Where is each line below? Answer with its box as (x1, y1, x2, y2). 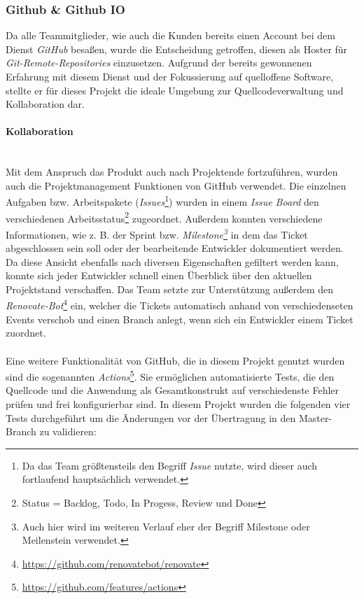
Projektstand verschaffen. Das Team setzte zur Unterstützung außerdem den (6, 281, 333, 296)
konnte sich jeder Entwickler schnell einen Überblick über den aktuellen (6, 268, 312, 283)
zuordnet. (6, 325, 46, 340)
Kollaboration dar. (6, 97, 85, 111)
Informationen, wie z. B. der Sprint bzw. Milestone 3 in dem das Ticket (6, 225, 308, 241)
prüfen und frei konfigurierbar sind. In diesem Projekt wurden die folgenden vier (6, 396, 351, 411)
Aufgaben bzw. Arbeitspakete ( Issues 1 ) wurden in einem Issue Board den (6, 192, 319, 209)
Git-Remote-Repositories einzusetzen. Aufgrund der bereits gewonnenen (6, 55, 312, 70)
